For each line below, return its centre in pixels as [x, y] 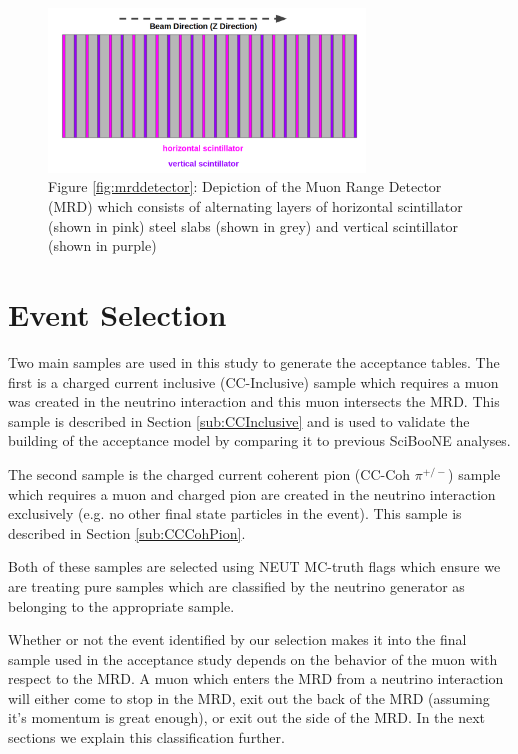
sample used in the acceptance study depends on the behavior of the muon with [253, 658]
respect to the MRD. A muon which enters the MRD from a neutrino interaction [256, 678]
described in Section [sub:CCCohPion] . [127, 532]
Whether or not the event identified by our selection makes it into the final [237, 639]
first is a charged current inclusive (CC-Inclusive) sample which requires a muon [253, 381]
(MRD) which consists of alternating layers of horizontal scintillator [255, 206]
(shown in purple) [102, 245]
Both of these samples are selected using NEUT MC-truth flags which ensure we [254, 566]
